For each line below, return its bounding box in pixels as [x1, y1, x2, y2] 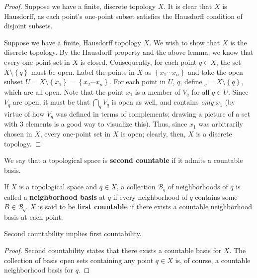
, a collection [116, 181, 156, 192]
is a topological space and [19, 181, 97, 192]
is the [230, 37, 247, 47]
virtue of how [4, 108, 45, 119]
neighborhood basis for [4, 265, 74, 275]
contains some [195, 191, 238, 202]
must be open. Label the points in [31, 66, 135, 77]
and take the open [188, 66, 243, 77]
